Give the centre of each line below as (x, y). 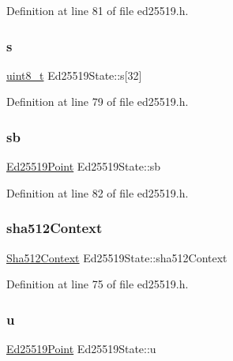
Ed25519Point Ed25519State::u (81, 349)
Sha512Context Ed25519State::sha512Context (117, 257)
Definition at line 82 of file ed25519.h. (98, 192)
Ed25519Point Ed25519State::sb (84, 166)
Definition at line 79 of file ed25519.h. (98, 102)
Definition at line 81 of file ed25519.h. (98, 10)
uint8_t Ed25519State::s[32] (74, 75)
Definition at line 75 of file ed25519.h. (98, 284)
